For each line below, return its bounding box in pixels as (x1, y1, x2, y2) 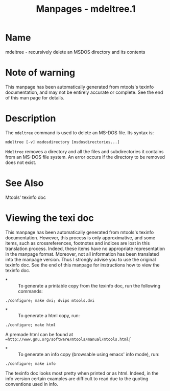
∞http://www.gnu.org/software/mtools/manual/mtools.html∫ (5, 337, 131, 342)
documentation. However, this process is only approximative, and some (5, 234, 156, 241)
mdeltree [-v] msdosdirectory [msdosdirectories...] (5, 139, 120, 145)
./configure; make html (5, 322, 56, 327)
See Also (5, 177, 44, 189)
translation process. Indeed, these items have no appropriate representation (5, 245, 165, 252)
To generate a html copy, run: (18, 312, 80, 318)
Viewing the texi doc (5, 212, 94, 223)
